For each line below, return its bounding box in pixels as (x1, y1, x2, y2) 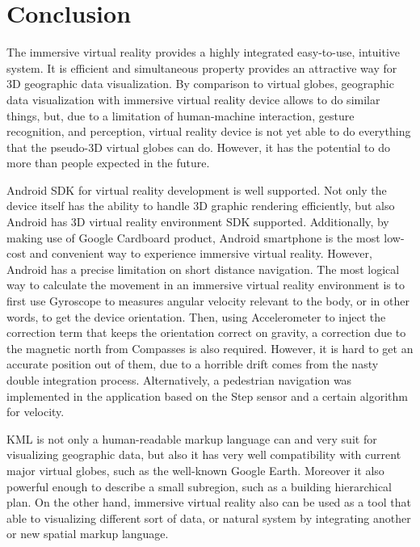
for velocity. (6, 403, 65, 420)
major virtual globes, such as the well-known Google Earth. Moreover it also (6, 461, 384, 478)
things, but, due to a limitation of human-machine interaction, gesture (6, 107, 355, 124)
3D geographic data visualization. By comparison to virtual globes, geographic (6, 75, 394, 92)
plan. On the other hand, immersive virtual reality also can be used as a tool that (6, 494, 411, 511)
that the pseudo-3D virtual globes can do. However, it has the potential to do (6, 138, 390, 155)
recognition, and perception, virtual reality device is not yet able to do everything (6, 123, 411, 140)
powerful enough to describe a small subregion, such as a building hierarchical (6, 478, 392, 494)
